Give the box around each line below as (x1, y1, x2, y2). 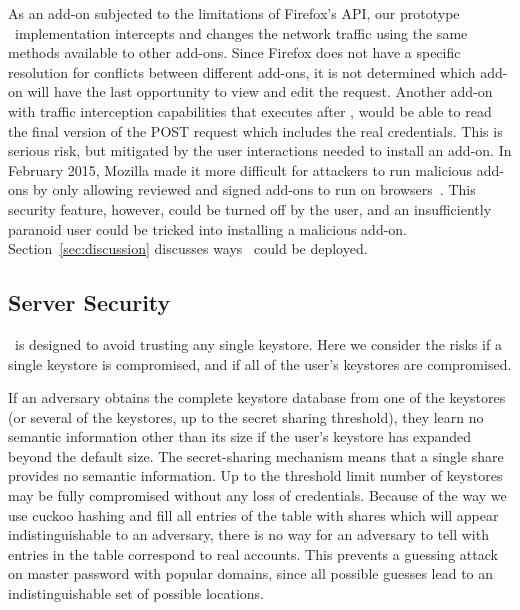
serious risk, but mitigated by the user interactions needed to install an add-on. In (8, 140, 512, 161)
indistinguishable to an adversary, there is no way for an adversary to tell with (8, 524, 489, 545)
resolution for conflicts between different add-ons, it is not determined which (8, 61, 476, 82)
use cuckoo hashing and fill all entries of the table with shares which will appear (8, 504, 499, 525)
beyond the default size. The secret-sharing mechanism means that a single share (8, 445, 504, 466)
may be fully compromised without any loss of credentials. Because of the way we (8, 485, 507, 506)
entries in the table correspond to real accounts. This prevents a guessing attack (8, 543, 498, 564)
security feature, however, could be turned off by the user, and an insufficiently (8, 198, 492, 219)
